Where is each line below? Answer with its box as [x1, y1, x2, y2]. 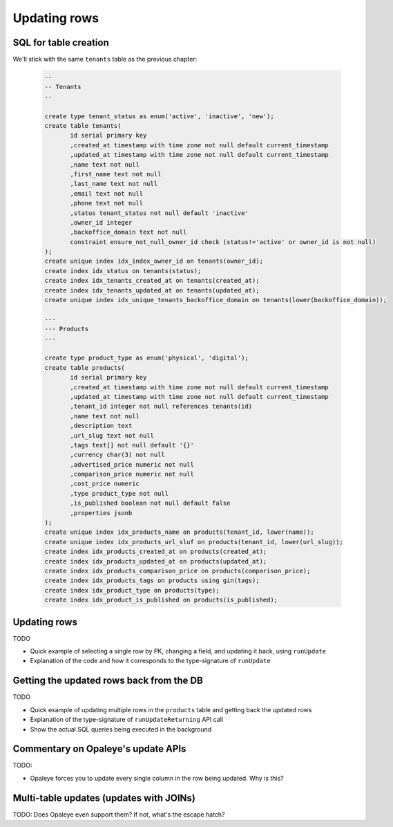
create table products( [44, 364, 126, 371]
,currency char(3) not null [70, 451, 165, 459]
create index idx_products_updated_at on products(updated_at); [44, 557, 267, 565]
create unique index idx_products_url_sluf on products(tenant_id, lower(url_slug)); [44, 538, 343, 546]
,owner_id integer [70, 219, 133, 226]
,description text [70, 422, 133, 430]
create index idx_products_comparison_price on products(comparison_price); [44, 567, 311, 575]
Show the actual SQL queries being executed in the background [30, 725, 212, 733]
